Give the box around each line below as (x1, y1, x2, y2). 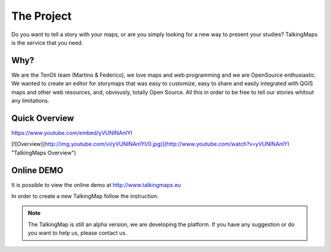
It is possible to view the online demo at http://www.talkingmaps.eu (11, 181, 181, 188)
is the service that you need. (11, 39, 83, 46)
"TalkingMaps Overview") (11, 149, 77, 156)
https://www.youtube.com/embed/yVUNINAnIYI (11, 129, 133, 136)
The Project (11, 9, 72, 23)
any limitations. (11, 97, 50, 104)
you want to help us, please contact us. (28, 229, 127, 237)
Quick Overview (11, 113, 74, 123)
